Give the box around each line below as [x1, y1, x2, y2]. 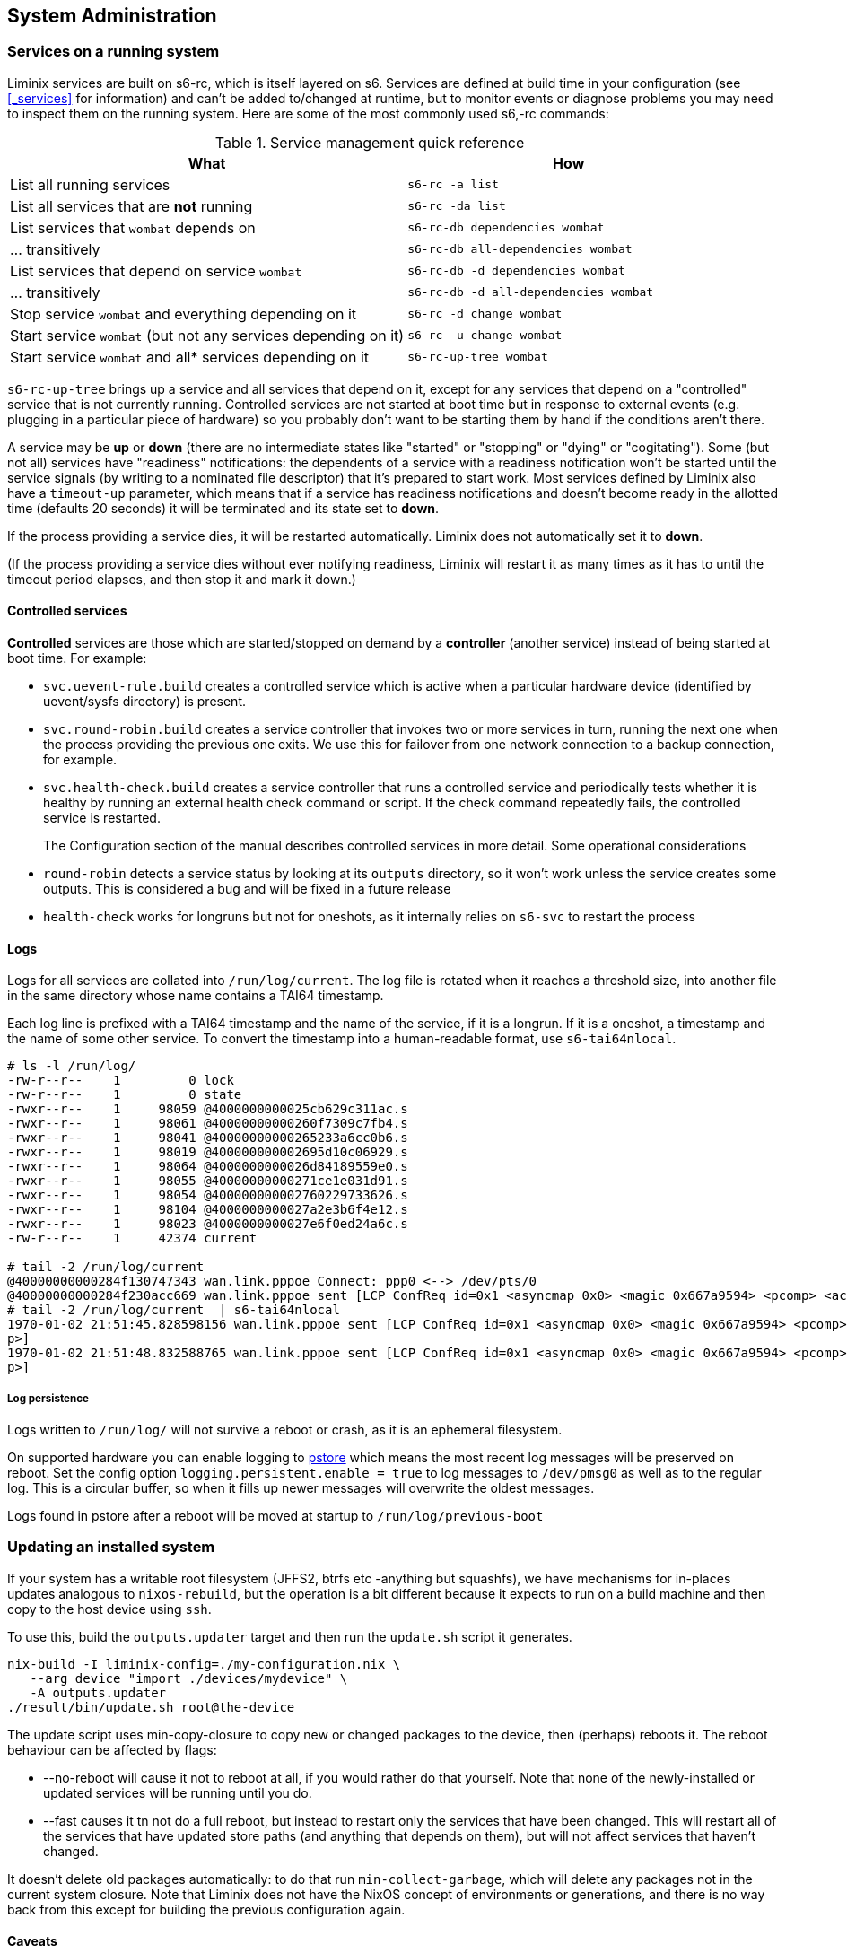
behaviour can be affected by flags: [7, 1741, 217, 1757]
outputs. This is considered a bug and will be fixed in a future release [43, 881, 451, 897]
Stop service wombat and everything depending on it [10, 304, 356, 323]
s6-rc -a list [407, 178, 499, 192]
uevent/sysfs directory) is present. [43, 693, 246, 710]
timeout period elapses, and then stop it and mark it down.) [7, 571, 356, 587]
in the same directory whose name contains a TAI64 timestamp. [7, 988, 384, 1004]
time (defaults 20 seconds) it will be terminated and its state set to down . [7, 500, 440, 516]
